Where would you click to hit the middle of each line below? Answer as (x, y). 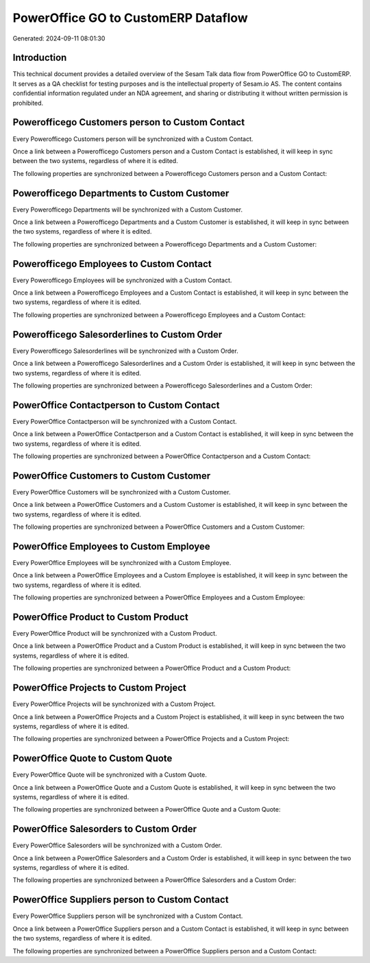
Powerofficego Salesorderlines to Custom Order (118, 335)
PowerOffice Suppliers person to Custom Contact (121, 900)
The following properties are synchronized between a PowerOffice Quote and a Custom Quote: (147, 810)
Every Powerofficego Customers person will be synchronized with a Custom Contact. (133, 139)
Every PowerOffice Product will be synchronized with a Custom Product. (115, 634)
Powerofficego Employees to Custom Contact (112, 264)
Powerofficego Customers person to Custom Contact (129, 122)
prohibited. (28, 103)
